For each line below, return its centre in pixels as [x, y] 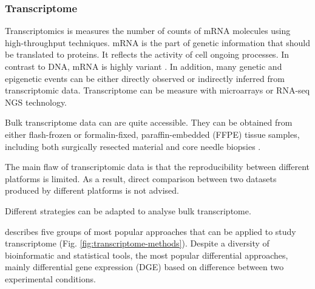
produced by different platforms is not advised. [92, 190]
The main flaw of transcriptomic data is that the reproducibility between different [157, 167]
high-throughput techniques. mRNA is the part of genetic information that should [158, 42]
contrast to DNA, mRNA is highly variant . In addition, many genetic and [144, 66]
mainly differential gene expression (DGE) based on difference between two [144, 267]
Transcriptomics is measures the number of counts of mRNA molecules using [148, 31]
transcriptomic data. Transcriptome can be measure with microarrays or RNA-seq [157, 90]
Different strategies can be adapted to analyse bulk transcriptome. [128, 210]
